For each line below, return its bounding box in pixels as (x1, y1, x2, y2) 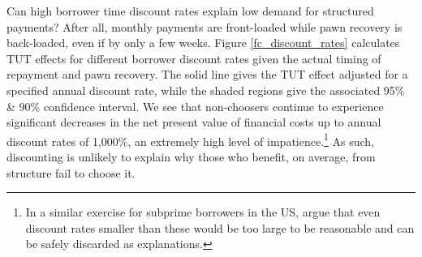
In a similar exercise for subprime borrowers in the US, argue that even (25, 203, 381, 221)
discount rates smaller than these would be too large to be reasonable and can (25, 219, 415, 236)
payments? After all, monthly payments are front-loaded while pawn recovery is (6, 18, 403, 35)
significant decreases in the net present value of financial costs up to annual (6, 114, 381, 131)
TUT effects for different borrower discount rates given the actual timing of (6, 49, 381, 66)
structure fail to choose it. (6, 164, 136, 181)
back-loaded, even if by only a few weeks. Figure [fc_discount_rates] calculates (6, 34, 400, 51)
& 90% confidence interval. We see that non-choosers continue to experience (6, 97, 384, 114)
